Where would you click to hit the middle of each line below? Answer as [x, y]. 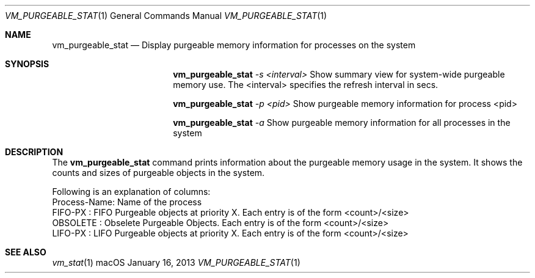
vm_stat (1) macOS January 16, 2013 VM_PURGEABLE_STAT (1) [176, 262]
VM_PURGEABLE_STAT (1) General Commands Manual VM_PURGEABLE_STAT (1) [166, 16]
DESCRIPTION [34, 152]
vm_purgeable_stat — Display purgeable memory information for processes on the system [234, 45]
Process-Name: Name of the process [127, 202]
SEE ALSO [26, 252]
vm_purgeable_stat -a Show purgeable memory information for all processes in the [342, 123]
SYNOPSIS [27, 64]
